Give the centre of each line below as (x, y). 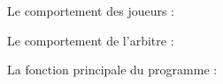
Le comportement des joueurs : (91, 10)
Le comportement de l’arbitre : (91, 40)
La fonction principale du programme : (112, 70)
